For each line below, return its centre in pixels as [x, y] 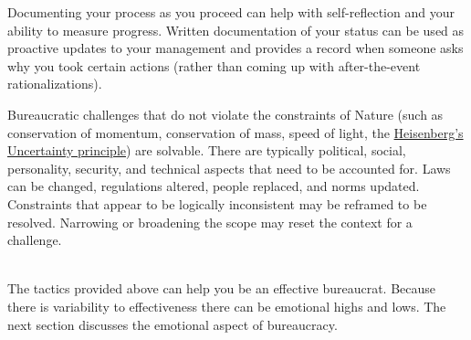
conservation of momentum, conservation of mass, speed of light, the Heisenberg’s [235, 132]
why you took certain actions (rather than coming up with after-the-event [214, 65]
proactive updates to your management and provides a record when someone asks [235, 48]
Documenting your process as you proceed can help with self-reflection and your [231, 12]
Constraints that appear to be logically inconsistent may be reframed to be [217, 203]
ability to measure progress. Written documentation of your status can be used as [236, 30]
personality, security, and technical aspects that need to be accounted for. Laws [229, 168]
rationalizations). [55, 84]
